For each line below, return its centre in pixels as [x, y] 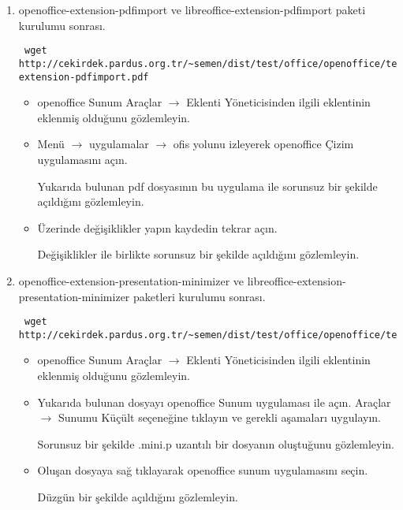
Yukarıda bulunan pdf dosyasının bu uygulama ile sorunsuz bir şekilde [207, 186]
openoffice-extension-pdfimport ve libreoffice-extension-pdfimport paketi [192, 9]
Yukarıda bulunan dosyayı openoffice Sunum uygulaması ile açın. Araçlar [214, 402]
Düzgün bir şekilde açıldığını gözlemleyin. [138, 496]
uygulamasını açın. [82, 159]
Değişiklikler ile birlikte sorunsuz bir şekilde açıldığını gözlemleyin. [198, 254]
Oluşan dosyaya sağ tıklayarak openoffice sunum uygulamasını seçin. [203, 470]
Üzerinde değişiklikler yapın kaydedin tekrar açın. [157, 227]
